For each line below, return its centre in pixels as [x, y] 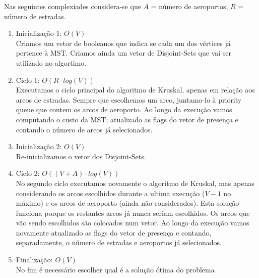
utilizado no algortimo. [51, 62]
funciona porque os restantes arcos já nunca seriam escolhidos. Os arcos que [133, 213]
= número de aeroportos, [189, 6]
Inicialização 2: [39, 146]
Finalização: [34, 260]
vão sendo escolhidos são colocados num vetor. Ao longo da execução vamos [133, 223]
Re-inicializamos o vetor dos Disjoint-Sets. [81, 156]
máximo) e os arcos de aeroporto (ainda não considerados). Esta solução [127, 203]
